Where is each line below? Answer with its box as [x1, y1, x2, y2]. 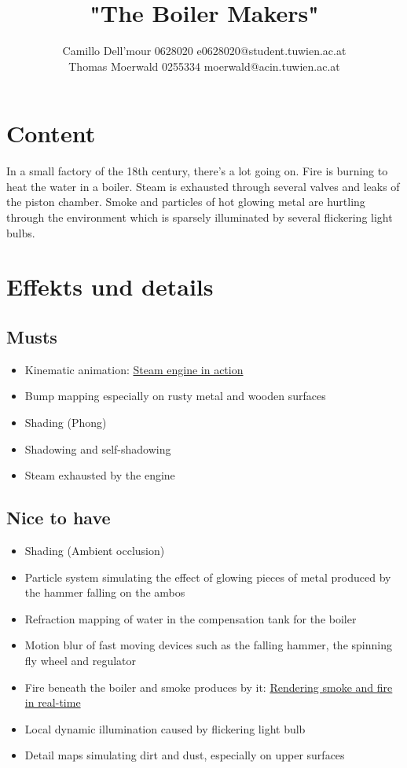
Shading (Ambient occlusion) [24, 542, 165, 558]
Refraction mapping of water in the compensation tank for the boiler [24, 610, 357, 627]
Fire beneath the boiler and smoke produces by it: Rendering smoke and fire [24, 678, 393, 695]
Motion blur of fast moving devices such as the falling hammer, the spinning [24, 637, 392, 653]
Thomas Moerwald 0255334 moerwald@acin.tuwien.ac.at [68, 57, 340, 74]
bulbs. [6, 224, 35, 241]
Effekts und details [6, 270, 214, 303]
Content [6, 117, 96, 149]
